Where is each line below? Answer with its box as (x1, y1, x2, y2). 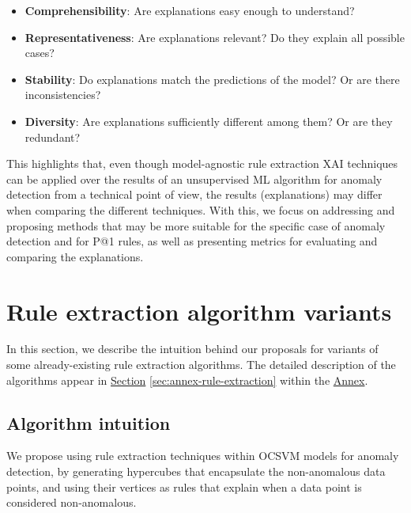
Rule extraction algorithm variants (6, 294, 392, 327)
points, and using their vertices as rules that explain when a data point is (6, 478, 362, 495)
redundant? (25, 128, 81, 145)
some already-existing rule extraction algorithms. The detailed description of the (6, 356, 396, 373)
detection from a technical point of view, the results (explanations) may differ (6, 186, 383, 203)
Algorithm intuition (6, 410, 171, 435)
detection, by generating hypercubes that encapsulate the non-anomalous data (6, 463, 386, 480)
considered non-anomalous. (6, 494, 137, 511)
